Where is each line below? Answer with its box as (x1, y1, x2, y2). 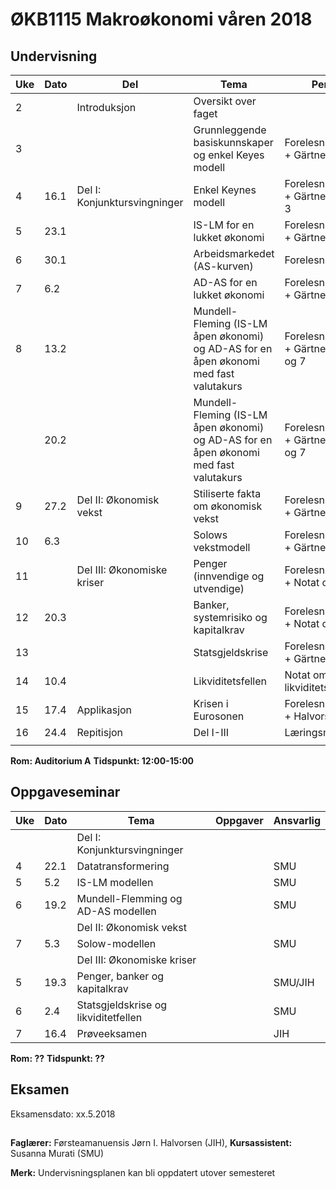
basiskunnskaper (193, 136, 274, 149)
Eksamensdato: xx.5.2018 (10, 1108, 116, 1120)
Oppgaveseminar (10, 784, 121, 801)
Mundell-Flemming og (76, 891, 183, 905)
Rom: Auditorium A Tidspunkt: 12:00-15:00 (10, 755, 195, 767)
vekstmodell (193, 541, 251, 554)
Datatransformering (76, 859, 170, 873)
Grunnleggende (193, 123, 267, 137)
